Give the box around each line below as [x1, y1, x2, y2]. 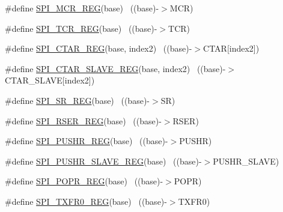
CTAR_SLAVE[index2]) [5, 74, 95, 86]
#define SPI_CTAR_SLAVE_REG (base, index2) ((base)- [5, 62, 226, 74]
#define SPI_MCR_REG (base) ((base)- [5, 2, 159, 14]
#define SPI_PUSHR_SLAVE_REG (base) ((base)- [5, 154, 202, 167]
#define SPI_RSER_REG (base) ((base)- [5, 114, 162, 127]
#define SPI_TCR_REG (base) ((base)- [5, 22, 157, 34]
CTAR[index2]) [203, 42, 260, 55]
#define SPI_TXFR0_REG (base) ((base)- [5, 195, 167, 207]
